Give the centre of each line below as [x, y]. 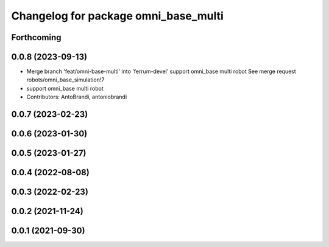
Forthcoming [36, 37]
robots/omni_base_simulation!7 [65, 80]
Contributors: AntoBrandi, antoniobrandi [77, 97]
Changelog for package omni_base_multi [117, 16]
